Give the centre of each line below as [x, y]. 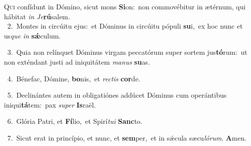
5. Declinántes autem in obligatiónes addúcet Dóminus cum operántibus [117, 95]
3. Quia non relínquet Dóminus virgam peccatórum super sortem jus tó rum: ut [127, 52]
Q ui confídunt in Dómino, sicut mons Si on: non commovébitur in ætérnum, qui [125, 6]
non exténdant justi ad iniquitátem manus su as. [77, 61]
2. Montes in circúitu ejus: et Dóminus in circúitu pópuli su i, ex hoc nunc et [125, 26]
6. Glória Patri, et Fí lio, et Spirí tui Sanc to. [75, 121]
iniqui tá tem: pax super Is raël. [50, 104]
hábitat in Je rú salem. [37, 16]
